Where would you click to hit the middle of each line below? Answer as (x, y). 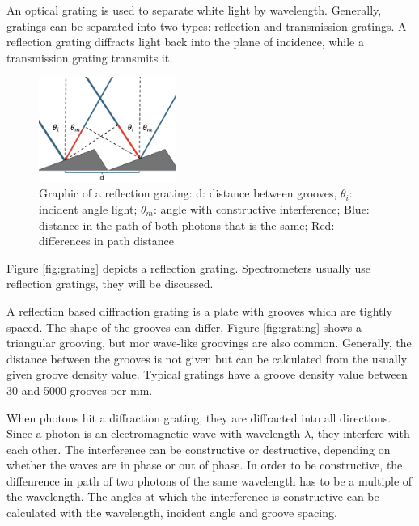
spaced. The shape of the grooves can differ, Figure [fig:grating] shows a (184, 327)
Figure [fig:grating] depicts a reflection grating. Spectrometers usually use (188, 267)
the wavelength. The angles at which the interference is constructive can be (193, 496)
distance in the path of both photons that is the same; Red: (187, 225)
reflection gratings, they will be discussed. (110, 284)
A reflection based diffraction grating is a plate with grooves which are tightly (199, 310)
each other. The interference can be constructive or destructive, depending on (199, 449)
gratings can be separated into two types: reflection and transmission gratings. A (207, 25)
